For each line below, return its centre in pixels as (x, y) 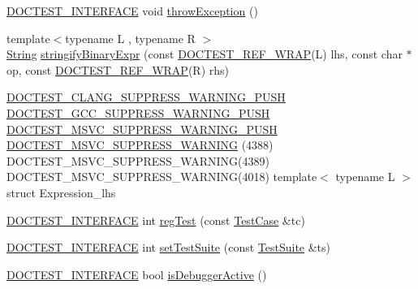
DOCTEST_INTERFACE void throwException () (132, 11)
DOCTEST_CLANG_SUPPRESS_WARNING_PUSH (146, 97)
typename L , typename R (130, 38)
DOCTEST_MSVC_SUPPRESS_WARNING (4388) (140, 145)
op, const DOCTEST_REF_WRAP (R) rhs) (118, 69)
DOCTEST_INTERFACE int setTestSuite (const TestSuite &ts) (169, 247)
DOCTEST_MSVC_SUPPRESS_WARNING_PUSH (142, 129)
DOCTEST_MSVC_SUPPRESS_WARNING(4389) (138, 160)
